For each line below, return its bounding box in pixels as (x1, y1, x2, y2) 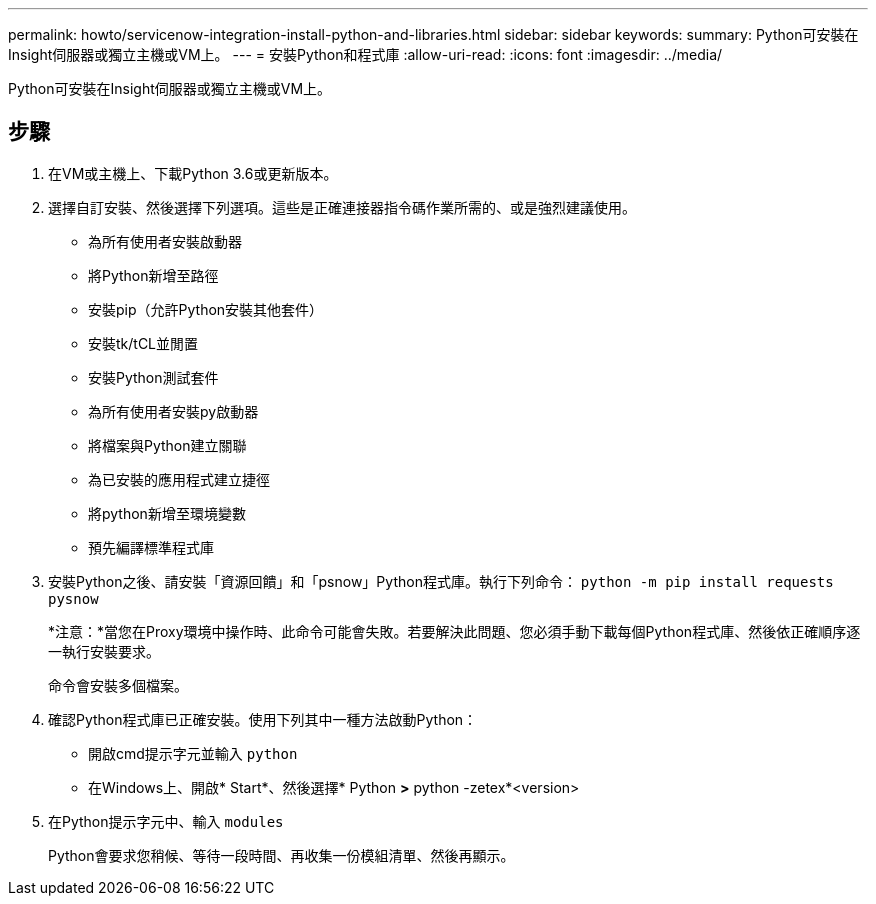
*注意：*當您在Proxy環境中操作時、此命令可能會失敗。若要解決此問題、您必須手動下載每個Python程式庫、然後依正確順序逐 (48, 622, 861, 640)
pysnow (48, 590, 99, 607)
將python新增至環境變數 (88, 504, 246, 522)
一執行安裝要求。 (48, 642, 160, 660)
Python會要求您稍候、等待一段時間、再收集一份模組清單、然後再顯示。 (48, 846, 515, 864)
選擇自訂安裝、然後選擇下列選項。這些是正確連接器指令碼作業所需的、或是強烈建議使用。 (48, 198, 636, 216)
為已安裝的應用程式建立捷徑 (88, 470, 270, 488)
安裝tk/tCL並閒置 (88, 334, 199, 352)
